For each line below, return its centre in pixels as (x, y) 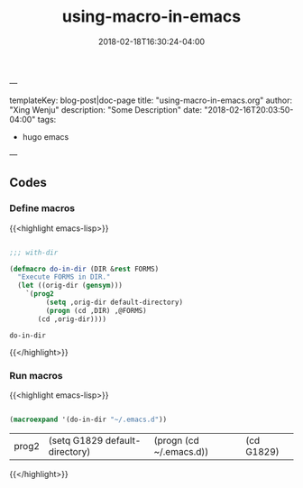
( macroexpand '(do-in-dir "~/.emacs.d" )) (88, 419)
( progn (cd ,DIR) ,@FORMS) (96, 310)
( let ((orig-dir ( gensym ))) (70, 286)
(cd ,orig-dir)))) (72, 319)
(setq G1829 (76, 440)
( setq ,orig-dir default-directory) (114, 302)
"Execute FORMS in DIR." (64, 277)
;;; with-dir (34, 253)
